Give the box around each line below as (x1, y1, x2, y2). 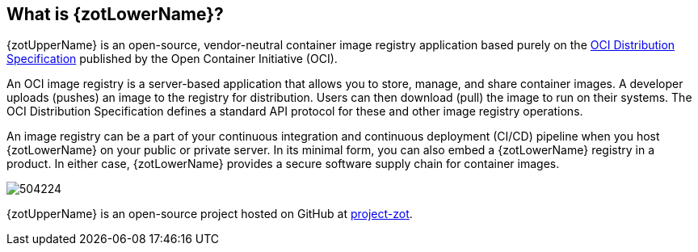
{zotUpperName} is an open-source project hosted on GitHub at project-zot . (6, 207, 413, 221)
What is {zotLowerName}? (6, 4, 224, 24)
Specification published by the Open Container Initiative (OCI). (6, 52, 338, 66)
